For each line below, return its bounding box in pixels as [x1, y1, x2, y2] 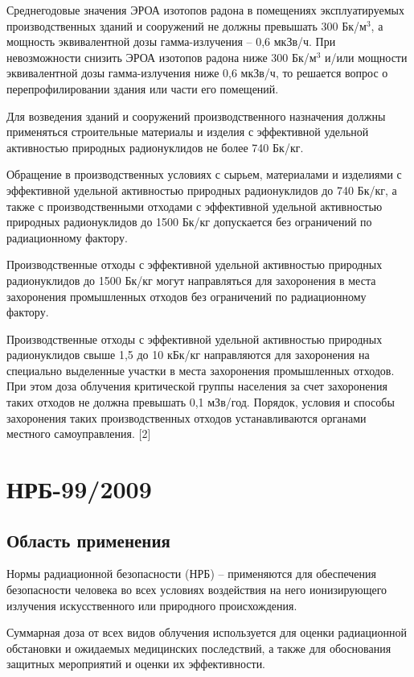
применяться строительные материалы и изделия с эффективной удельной [6, 123, 369, 140]
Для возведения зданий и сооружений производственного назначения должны [6, 107, 386, 124]
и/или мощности [325, 48, 408, 65]
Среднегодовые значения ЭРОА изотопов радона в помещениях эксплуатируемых [6, 2, 404, 18]
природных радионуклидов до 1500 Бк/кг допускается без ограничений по [6, 213, 372, 230]
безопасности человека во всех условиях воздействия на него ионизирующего [6, 581, 387, 598]
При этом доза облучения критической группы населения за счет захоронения [6, 378, 387, 394]
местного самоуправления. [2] [6, 425, 151, 442]
